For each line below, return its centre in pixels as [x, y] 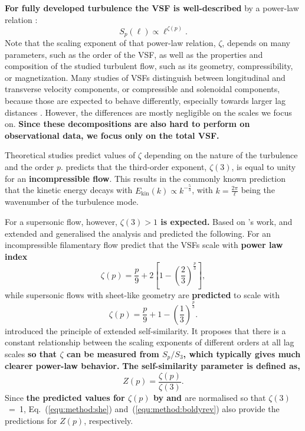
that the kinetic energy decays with [69, 190]
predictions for [31, 420]
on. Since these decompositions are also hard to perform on [127, 124]
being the [258, 190]
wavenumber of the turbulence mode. [72, 202]
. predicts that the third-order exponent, [134, 167]
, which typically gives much [242, 353]
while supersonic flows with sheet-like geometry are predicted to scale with [142, 295]
